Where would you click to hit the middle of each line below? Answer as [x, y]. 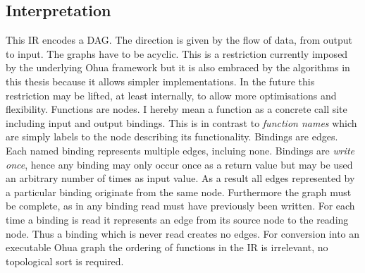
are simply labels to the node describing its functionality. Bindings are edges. [172, 136]
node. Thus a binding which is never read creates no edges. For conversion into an [183, 233]
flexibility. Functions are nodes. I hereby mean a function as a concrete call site [177, 109]
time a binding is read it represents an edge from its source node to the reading [177, 219]
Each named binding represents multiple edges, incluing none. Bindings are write [180, 150]
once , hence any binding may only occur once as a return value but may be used [179, 164]
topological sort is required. [65, 261]
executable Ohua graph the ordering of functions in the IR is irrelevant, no [167, 247]
